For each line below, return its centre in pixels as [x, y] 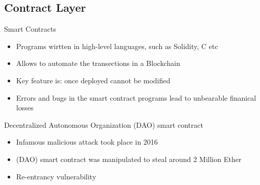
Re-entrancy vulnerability [56, 176]
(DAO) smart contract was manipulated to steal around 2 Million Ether [129, 159]
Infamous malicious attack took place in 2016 [87, 142]
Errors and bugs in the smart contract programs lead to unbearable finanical [136, 97]
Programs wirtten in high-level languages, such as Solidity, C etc [117, 46]
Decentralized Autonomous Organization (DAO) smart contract [104, 124]
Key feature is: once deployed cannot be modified [93, 80]
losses [25, 108]
